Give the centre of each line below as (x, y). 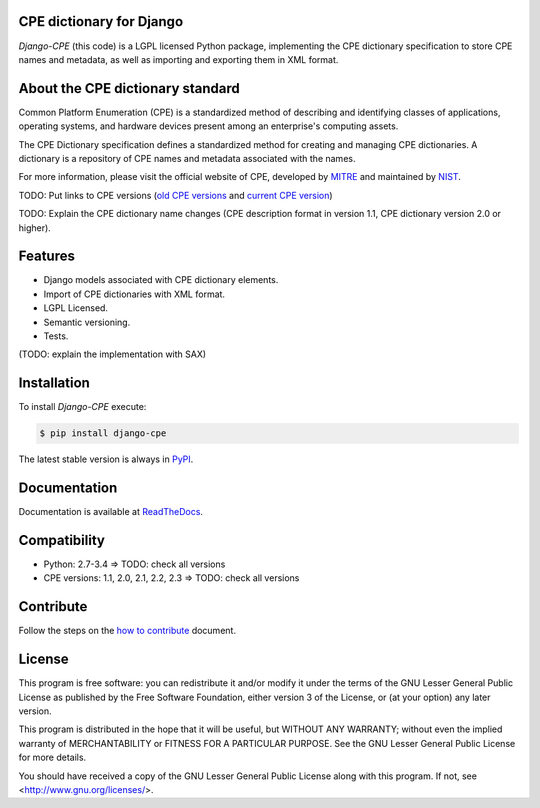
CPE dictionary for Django (101, 21)
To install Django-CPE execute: (82, 407)
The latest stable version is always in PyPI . (106, 459)
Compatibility (61, 540)
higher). (35, 227)
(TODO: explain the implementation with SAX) (112, 354)
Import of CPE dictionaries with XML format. (134, 294)
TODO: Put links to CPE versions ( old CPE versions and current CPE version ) (176, 195)
